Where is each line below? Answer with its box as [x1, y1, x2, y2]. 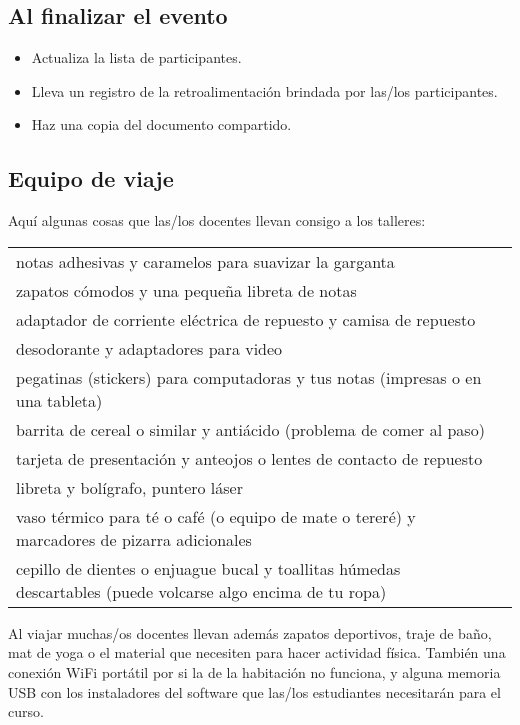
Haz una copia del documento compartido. [31, 114, 292, 135]
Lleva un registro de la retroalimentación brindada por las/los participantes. [31, 80, 498, 101]
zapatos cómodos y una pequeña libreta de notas [16, 278, 357, 302]
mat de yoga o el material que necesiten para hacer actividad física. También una [8, 642, 506, 663]
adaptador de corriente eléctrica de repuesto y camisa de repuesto [16, 307, 476, 331]
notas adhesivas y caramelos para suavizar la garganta [16, 249, 395, 273]
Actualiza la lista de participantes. [31, 47, 242, 68]
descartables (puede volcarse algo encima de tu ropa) [16, 579, 387, 603]
